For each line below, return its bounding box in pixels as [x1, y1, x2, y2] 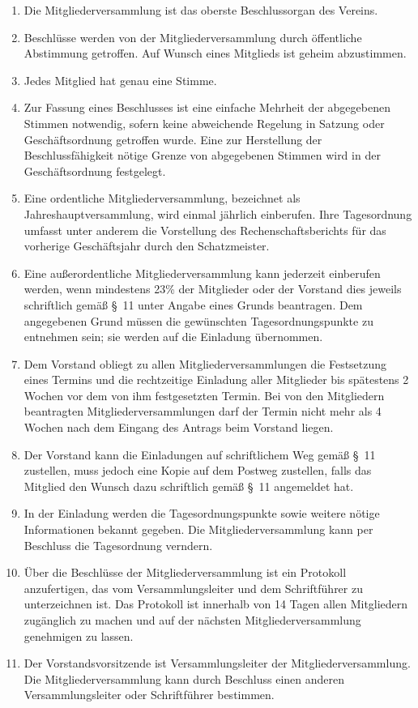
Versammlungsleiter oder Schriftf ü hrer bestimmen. [23, 686, 275, 703]
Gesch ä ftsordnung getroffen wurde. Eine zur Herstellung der [23, 130, 322, 147]
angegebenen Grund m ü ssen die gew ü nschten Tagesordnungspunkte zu [23, 312, 373, 329]
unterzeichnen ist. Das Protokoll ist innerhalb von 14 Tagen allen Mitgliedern [23, 595, 408, 612]
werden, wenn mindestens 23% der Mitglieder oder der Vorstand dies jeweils [23, 280, 402, 297]
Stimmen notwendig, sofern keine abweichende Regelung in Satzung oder [23, 114, 385, 131]
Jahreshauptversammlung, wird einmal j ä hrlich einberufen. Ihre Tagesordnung [23, 205, 412, 222]
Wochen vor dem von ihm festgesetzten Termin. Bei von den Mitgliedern [23, 386, 385, 403]
